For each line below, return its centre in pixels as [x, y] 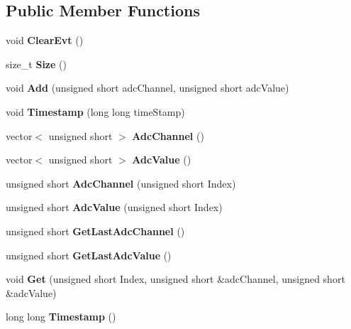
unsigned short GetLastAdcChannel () [95, 231]
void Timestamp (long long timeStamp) [95, 111]
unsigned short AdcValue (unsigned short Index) [114, 207]
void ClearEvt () [45, 40]
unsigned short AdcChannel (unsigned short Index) [121, 183]
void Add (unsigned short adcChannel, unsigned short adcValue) [147, 88]
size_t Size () [36, 64]
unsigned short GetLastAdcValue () [89, 255]
